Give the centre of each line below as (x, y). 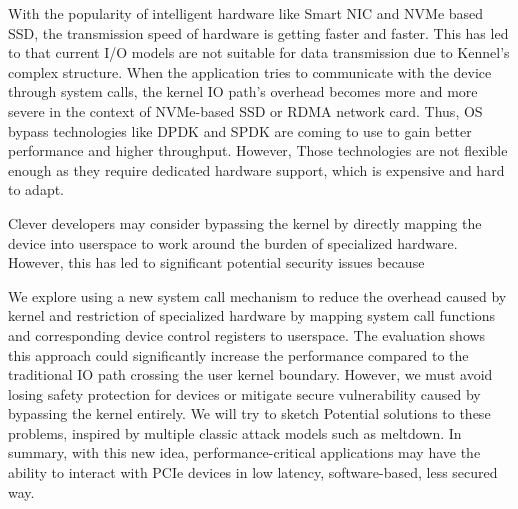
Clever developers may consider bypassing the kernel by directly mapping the (245, 222)
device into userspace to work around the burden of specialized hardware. (233, 242)
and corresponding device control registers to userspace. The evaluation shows (247, 334)
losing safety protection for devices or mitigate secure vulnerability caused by (244, 393)
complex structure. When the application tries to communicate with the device (250, 71)
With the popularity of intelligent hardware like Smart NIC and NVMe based (246, 13)
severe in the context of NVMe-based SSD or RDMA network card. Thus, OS (245, 110)
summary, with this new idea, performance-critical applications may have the (244, 452)
